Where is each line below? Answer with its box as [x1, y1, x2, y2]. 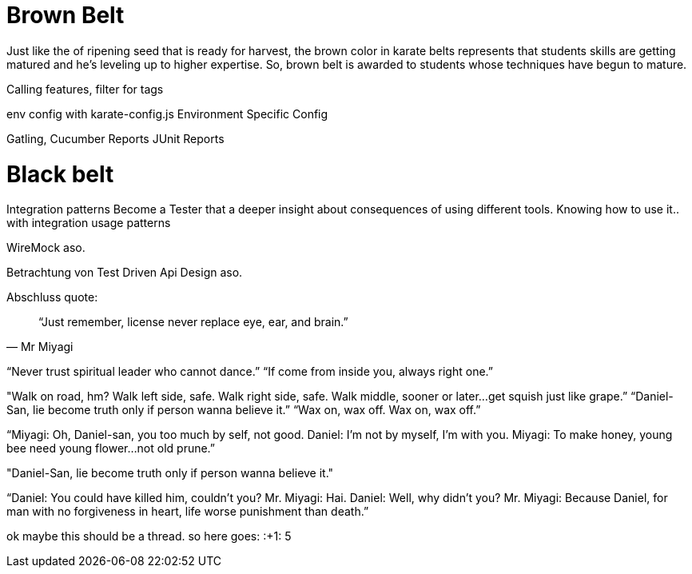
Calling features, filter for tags [6, 82, 164, 96]
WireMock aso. [6, 241, 86, 255]
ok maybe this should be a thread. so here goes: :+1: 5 [6, 529, 292, 544]
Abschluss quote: [6, 290, 98, 305]
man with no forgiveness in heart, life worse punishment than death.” [6, 504, 369, 519]
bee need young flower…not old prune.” [6, 441, 216, 456]
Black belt [6, 160, 114, 188]
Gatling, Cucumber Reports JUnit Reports [6, 131, 225, 145]
